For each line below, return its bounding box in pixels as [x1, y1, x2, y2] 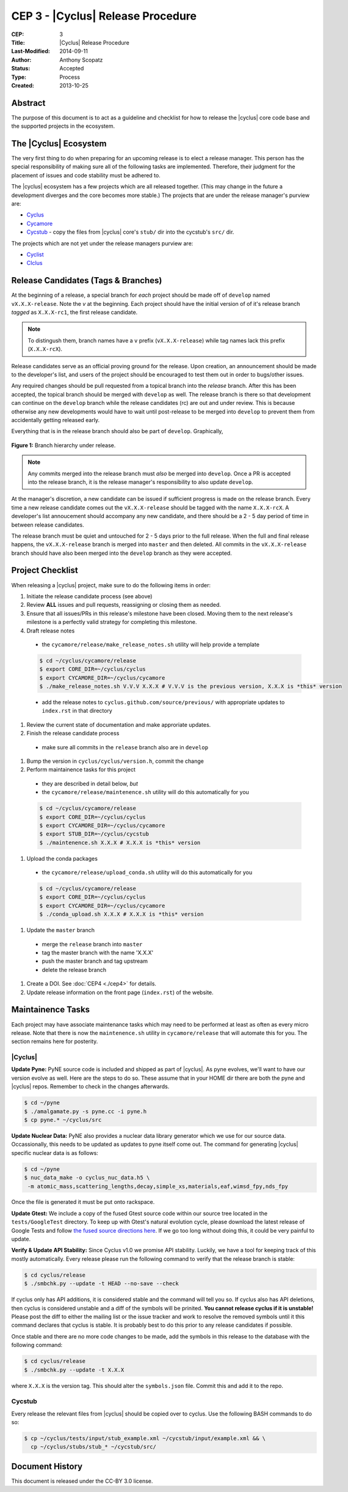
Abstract [11, 98, 46, 108]
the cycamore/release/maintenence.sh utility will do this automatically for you [42, 789, 250, 796]
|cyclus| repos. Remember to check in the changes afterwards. [11, 1083, 170, 1090]
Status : [11, 65, 31, 72]
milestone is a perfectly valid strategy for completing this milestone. [26, 618, 197, 626]
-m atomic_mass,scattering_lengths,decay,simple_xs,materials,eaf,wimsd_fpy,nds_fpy [27, 1182, 288, 1190]
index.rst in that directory [42, 707, 112, 714]
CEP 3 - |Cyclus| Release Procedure [11, 9, 197, 23]
